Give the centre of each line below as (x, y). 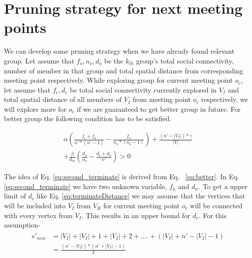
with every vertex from (38, 215)
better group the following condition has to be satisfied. (88, 118)
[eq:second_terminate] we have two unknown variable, (86, 186)
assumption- (22, 225)
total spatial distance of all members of (63, 99)
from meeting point (162, 99)
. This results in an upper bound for (136, 215)
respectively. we (224, 99)
